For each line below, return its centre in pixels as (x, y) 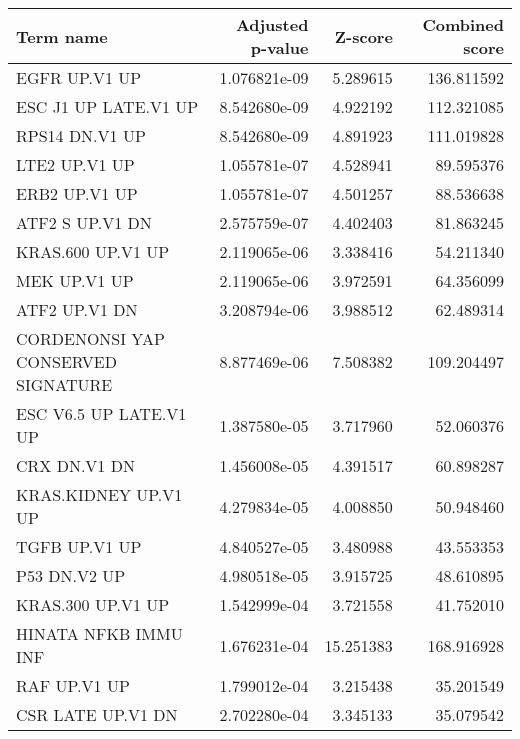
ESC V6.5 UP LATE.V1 (101, 413)
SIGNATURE (64, 384)
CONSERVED (66, 361)
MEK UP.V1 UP (75, 280)
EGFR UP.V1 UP (79, 77)
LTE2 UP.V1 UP (75, 164)
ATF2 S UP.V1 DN (84, 222)
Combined (463, 24)
